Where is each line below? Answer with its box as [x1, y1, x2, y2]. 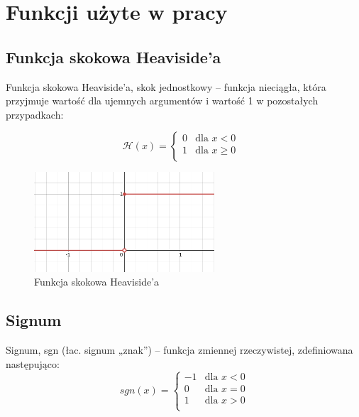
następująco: [6, 356, 60, 371]
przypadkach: [6, 107, 64, 121]
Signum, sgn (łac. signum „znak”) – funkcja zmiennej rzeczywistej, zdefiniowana [6, 342, 353, 357]
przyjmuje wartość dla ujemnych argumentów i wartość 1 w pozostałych [6, 93, 319, 108]
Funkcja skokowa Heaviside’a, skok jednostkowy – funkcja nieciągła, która [6, 79, 326, 94]
